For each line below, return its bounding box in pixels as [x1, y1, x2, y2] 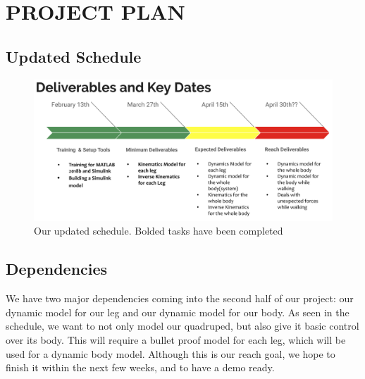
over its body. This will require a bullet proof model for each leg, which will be [6, 332, 346, 347]
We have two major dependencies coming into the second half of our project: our [6, 291, 354, 306]
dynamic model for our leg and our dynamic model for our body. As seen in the [6, 304, 349, 319]
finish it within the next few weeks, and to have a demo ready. [6, 360, 275, 375]
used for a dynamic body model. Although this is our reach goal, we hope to [6, 346, 335, 361]
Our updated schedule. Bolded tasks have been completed [34, 223, 283, 238]
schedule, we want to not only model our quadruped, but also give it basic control [6, 318, 359, 333]
